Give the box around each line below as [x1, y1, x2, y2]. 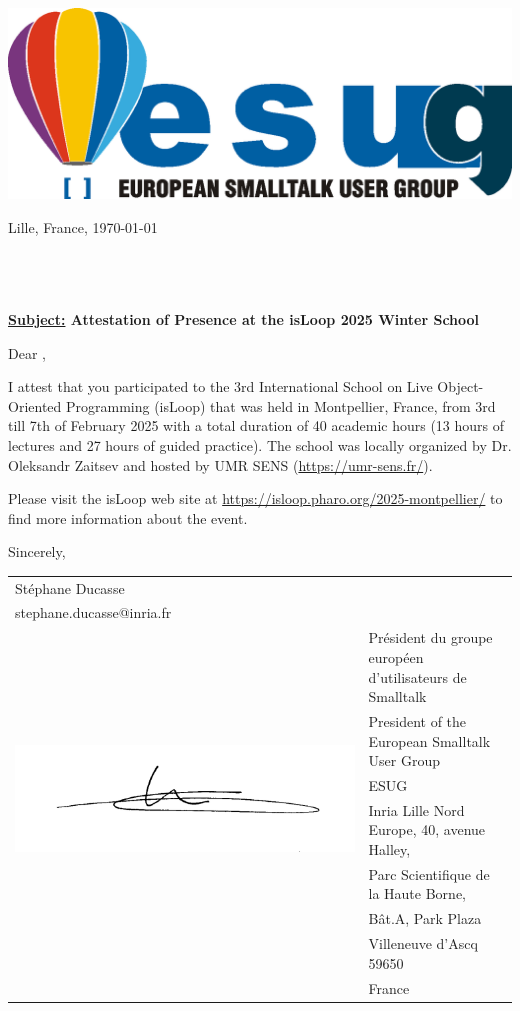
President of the [368, 710, 467, 731]
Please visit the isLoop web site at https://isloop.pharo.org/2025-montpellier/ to [8, 488, 503, 509]
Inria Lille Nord [368, 799, 465, 820]
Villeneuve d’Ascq [368, 933, 478, 954]
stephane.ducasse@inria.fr [15, 602, 172, 623]
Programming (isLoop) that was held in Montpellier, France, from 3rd [65, 395, 496, 416]
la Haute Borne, [368, 883, 466, 904]
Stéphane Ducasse [15, 577, 125, 598]
